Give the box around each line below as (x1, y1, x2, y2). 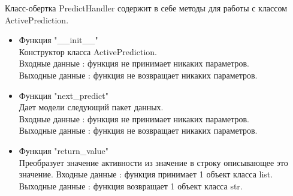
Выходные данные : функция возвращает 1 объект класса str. (19, 179, 243, 192)
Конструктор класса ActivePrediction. (19, 45, 157, 58)
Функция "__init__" (19, 34, 98, 46)
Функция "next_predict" (19, 89, 108, 101)
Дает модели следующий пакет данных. (19, 101, 164, 113)
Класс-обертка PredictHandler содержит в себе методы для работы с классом (5, 2, 288, 14)
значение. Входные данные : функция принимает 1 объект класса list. (19, 168, 273, 180)
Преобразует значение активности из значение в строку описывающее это (19, 156, 288, 168)
